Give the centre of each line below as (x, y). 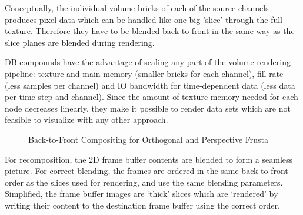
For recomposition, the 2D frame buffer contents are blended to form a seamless (149, 159)
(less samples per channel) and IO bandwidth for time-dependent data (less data (150, 85)
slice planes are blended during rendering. (80, 42)
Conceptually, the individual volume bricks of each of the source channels (137, 8)
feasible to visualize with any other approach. (86, 120)
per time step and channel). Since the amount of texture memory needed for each (151, 97)
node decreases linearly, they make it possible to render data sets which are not (148, 108)
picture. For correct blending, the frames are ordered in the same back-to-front (146, 171)
